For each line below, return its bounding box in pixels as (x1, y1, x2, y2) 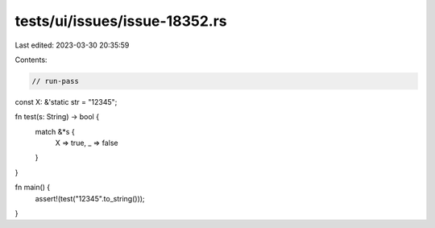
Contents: (14, 55, 48, 64)
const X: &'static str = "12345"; (14, 97, 118, 106)
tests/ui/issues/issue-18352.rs (14, 12, 227, 30)
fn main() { (14, 182, 51, 193)
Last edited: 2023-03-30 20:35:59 (14, 40, 130, 50)
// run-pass (31, 77, 80, 85)
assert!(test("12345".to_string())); (35, 193, 145, 203)
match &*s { (35, 126, 76, 136)
